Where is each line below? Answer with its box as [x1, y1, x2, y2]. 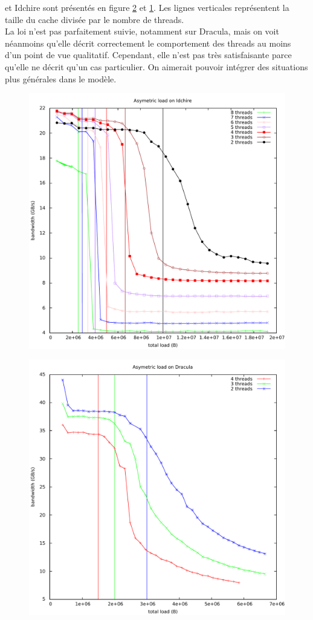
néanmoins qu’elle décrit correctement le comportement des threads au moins [5, 36, 291, 49]
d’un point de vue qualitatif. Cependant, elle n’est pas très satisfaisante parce [5, 48, 292, 61]
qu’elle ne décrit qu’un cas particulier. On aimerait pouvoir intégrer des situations [5, 60, 308, 73]
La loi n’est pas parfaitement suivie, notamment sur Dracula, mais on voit [5, 25, 279, 38]
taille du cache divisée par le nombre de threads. [5, 13, 184, 25]
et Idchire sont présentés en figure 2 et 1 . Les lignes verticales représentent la [5, 1, 289, 13]
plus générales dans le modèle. [5, 72, 117, 85]
